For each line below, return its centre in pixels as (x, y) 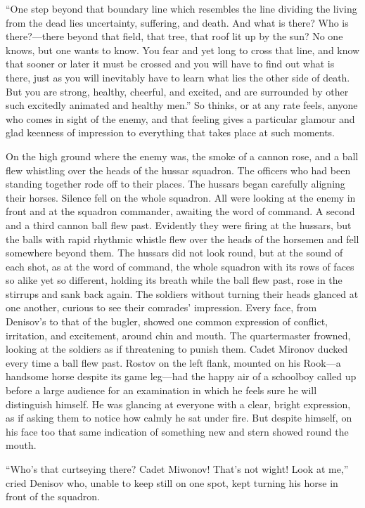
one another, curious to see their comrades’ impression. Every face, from (161, 307)
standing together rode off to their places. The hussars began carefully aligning (175, 184)
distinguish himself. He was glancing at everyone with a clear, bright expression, (178, 404)
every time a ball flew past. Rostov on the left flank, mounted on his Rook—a (173, 362)
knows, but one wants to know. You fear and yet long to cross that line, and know (183, 50)
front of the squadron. (53, 496)
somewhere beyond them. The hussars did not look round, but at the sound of (174, 253)
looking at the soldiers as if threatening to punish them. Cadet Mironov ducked (177, 349)
